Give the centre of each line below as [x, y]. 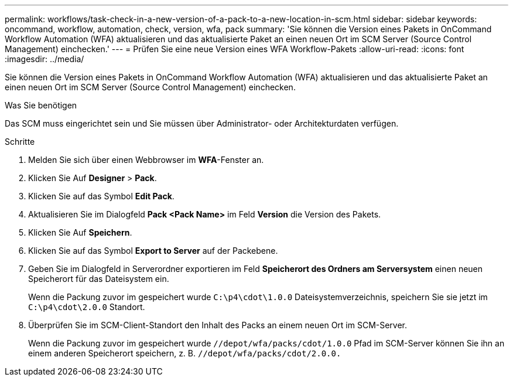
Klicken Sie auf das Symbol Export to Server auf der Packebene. [153, 251]
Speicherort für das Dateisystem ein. [99, 279]
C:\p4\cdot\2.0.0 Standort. [87, 307]
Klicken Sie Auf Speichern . [80, 232]
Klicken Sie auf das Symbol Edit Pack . [101, 196]
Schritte [20, 142]
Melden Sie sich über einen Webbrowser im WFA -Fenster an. [146, 160]
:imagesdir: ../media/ [45, 59]
